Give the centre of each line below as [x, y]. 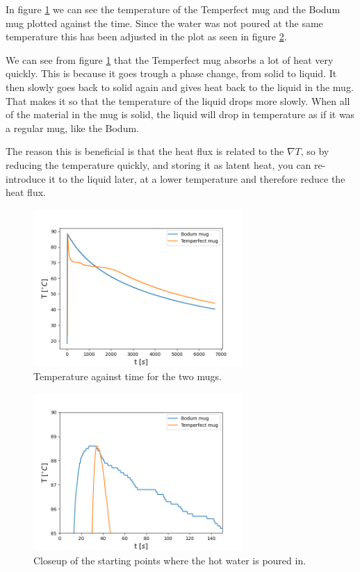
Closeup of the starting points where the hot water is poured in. [170, 561]
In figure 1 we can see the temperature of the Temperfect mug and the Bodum [173, 9]
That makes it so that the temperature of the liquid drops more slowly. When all [178, 100]
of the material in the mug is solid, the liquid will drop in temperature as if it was [180, 114]
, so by [315, 151]
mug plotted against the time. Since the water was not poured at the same [164, 23]
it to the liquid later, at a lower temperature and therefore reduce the [197, 178]
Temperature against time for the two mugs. [128, 376]
